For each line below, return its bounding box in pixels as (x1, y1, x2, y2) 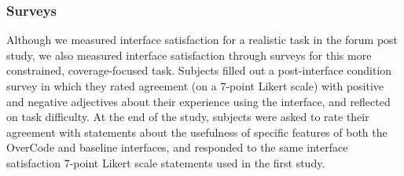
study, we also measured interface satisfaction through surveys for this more (6, 46, 372, 63)
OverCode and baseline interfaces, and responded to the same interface (6, 139, 348, 156)
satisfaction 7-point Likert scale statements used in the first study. (6, 154, 325, 170)
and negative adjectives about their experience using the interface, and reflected (6, 93, 391, 109)
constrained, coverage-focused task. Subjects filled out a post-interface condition (6, 62, 392, 79)
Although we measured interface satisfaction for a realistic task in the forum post (6, 31, 398, 48)
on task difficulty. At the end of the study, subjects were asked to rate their (6, 108, 369, 125)
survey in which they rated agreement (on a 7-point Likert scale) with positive (6, 78, 384, 93)
